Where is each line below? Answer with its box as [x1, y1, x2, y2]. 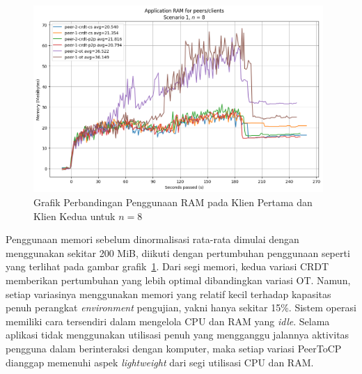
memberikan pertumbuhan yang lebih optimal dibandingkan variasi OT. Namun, [6, 273, 351, 287]
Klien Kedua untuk [33, 208, 116, 223]
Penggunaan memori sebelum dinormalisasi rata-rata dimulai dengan [6, 232, 299, 247]
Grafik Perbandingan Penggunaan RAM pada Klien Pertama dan [33, 195, 313, 210]
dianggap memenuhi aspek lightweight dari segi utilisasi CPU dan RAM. [6, 354, 314, 369]
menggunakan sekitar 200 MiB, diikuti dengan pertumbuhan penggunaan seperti [6, 245, 350, 260]
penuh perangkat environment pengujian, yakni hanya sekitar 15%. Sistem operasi [6, 300, 356, 315]
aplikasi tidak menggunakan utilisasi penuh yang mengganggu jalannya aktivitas [6, 327, 349, 342]
